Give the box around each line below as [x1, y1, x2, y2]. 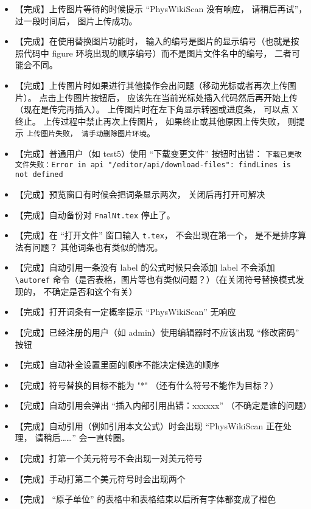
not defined [15, 170, 63, 179]
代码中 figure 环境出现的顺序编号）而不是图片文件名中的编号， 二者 [23, 46, 292, 59]
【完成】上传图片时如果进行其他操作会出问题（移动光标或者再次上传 [15, 78, 288, 91]
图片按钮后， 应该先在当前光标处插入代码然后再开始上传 [73, 91, 298, 103]
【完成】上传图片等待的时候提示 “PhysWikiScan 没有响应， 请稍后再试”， [15, 2, 307, 15]
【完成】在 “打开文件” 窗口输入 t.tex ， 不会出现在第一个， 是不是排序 [15, 229, 298, 241]
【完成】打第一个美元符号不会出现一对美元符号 [15, 452, 203, 465]
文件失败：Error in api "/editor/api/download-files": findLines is [15, 160, 291, 169]
